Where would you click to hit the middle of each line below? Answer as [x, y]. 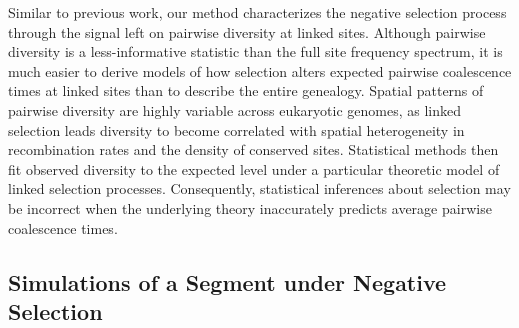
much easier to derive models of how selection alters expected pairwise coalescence [260, 70]
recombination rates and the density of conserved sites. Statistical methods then [253, 149]
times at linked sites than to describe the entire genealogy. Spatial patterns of [246, 90]
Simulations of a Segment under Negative [227, 281]
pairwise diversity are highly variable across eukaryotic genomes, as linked [234, 109]
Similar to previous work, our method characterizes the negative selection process [257, 12]
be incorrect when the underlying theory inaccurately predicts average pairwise [250, 207]
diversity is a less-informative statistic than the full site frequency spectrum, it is [255, 51]
